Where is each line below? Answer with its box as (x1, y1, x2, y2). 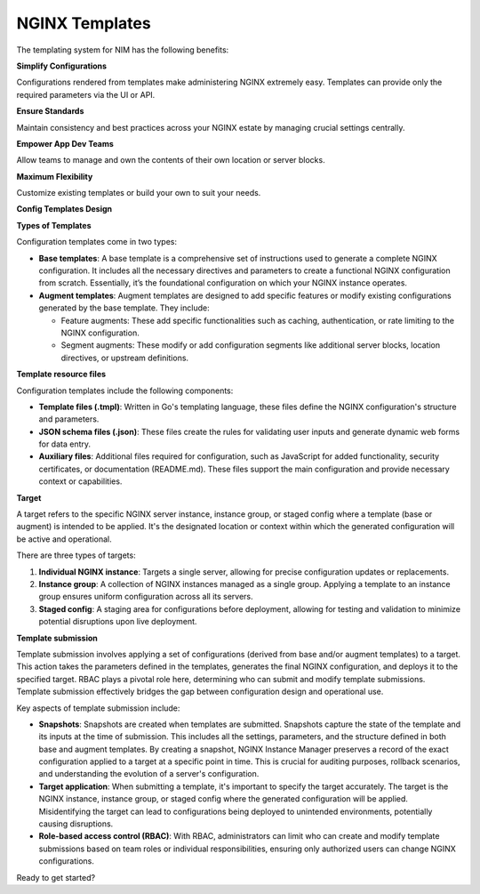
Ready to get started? (16, 872, 96, 882)
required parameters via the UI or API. (16, 89, 156, 100)
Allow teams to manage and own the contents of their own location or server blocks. (16, 155, 325, 165)
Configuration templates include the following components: (16, 385, 234, 396)
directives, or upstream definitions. (60, 352, 189, 363)
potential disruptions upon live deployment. (38, 616, 197, 627)
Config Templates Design (16, 204, 113, 214)
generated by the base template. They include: (38, 302, 210, 313)
